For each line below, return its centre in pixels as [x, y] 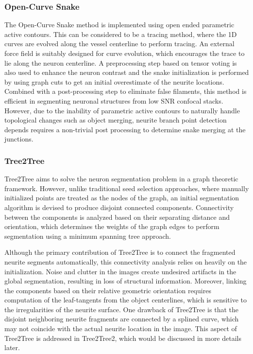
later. [12, 347]
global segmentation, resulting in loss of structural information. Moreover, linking [126, 281]
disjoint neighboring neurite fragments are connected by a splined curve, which [122, 319]
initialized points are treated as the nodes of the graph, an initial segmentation [122, 198]
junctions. [19, 139]
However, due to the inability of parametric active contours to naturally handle [122, 110]
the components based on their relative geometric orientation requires [108, 290]
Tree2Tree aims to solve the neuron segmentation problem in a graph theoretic [121, 179]
